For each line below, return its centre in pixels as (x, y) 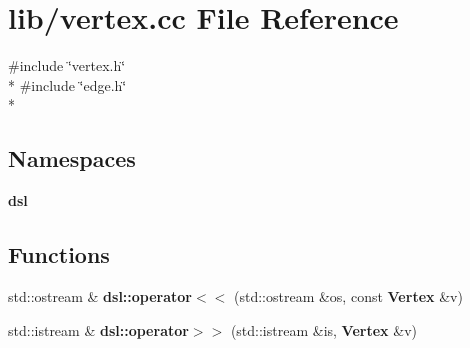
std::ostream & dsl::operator (100, 295)
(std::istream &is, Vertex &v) (323, 329)
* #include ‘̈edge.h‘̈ (67, 84)
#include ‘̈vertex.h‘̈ (67, 65)
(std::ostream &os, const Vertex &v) (348, 295)
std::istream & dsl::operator (98, 329)
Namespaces (72, 158)
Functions (59, 254)
